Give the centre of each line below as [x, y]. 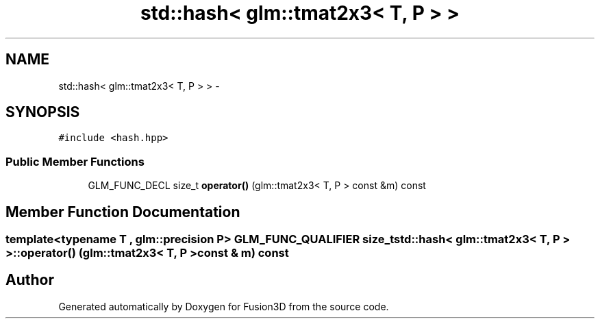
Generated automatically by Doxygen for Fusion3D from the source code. [224, 306]
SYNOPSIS [43, 112]
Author [30, 280]
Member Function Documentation [123, 212]
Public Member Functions [75, 161]
